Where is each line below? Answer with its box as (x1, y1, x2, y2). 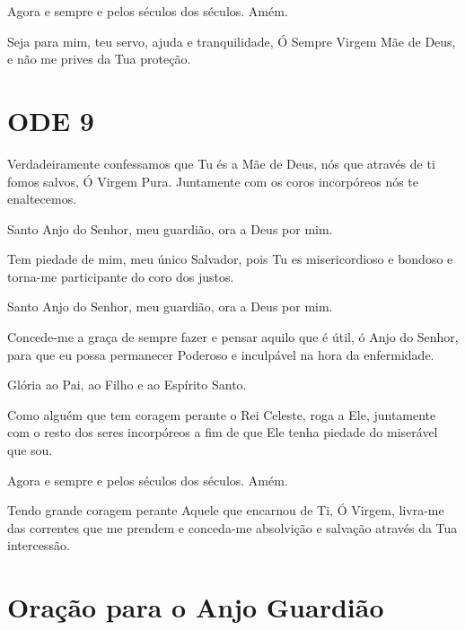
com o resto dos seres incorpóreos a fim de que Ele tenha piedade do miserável (7, 423, 438, 442)
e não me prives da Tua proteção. (7, 49, 191, 68)
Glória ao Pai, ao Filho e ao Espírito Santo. (7, 375, 247, 394)
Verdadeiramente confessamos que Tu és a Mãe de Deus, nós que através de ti (7, 153, 435, 172)
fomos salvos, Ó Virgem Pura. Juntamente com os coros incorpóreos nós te (7, 171, 419, 190)
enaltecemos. (7, 189, 77, 208)
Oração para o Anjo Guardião (7, 589, 384, 626)
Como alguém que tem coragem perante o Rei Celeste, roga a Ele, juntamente (7, 405, 436, 424)
